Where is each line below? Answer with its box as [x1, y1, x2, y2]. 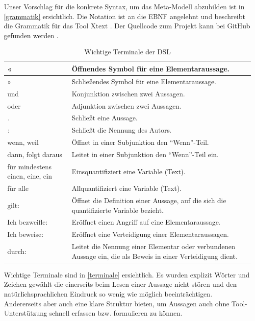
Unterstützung [4, 308, 48, 318]
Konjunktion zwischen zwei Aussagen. [72, 88, 185, 98]
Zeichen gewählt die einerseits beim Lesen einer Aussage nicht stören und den [4, 279, 237, 289]
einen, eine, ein [7, 171, 52, 181]
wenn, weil [7, 137, 39, 147]
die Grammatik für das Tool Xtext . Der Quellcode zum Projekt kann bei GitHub [4, 21, 250, 31]
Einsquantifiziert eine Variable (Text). [72, 166, 186, 176]
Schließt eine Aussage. [72, 113, 138, 123]
